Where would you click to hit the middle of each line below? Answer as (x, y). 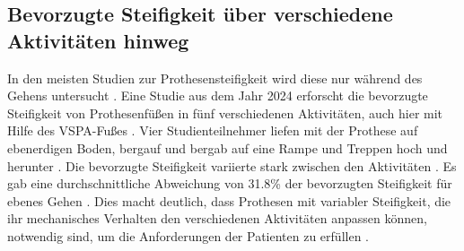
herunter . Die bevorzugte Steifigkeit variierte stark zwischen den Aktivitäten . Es (232, 165)
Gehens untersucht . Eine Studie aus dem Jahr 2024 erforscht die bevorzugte (218, 95)
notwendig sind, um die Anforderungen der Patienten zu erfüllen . (188, 235)
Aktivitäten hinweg (98, 40)
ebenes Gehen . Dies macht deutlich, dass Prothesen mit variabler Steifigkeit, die (229, 200)
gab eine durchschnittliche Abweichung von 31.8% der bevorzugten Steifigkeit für (230, 183)
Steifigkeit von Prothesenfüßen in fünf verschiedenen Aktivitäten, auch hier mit (225, 113)
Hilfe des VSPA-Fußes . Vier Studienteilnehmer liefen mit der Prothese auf (213, 130)
